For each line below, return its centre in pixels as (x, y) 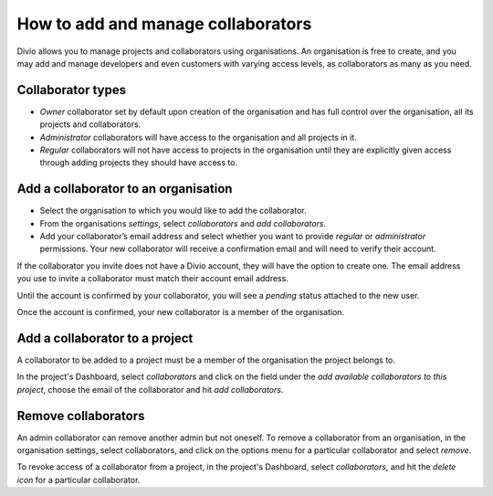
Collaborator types (72, 90)
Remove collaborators (81, 416)
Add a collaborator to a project (105, 338)
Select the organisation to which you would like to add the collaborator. (173, 211)
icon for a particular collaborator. (79, 480)
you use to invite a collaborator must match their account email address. (153, 279)
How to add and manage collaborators (164, 24)
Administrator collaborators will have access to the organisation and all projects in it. (199, 137)
